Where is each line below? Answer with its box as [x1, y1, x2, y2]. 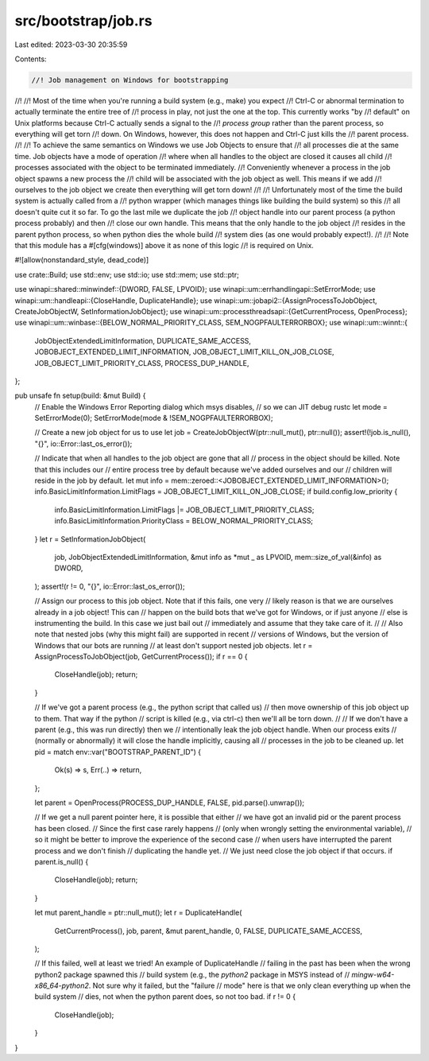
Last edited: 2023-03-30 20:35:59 [14, 40, 128, 49]
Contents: [14, 54, 47, 64]
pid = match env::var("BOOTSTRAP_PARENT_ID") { [34, 747, 202, 756]
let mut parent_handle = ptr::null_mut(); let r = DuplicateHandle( [34, 907, 242, 918]
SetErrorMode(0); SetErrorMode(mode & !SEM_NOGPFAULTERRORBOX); [34, 414, 273, 423]
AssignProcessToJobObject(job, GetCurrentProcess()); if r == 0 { [34, 652, 248, 662]
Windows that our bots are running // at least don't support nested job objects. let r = [34, 640, 313, 650]
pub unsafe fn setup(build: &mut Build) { [14, 391, 146, 401]
